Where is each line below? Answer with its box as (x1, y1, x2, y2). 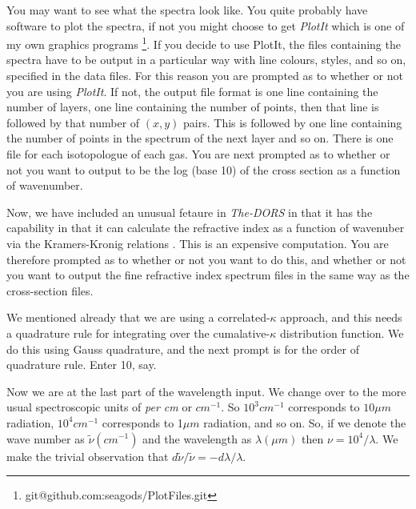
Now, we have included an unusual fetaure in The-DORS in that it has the (6, 203, 373, 220)
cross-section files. (6, 282, 94, 299)
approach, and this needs (280, 309, 402, 326)
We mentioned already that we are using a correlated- (6, 309, 270, 326)
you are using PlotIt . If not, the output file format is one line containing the (6, 82, 378, 99)
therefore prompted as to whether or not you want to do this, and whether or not (6, 250, 406, 267)
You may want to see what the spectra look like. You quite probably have (6, 2, 368, 18)
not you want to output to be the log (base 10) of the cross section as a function (6, 161, 401, 178)
